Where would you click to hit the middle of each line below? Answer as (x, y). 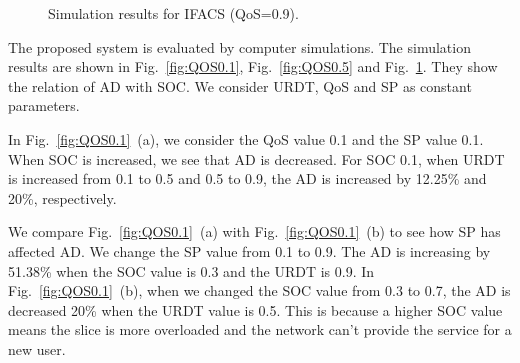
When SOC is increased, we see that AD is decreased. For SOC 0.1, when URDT (256, 158)
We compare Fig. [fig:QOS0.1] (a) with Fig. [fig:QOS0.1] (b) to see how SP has (254, 231)
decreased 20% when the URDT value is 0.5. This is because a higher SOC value (255, 309)
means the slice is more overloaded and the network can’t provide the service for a (260, 329)
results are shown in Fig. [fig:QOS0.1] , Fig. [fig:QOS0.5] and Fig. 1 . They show (253, 66)
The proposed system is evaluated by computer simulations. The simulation (239, 46)
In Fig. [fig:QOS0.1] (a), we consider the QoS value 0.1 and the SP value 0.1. (246, 138)
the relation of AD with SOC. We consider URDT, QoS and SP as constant (240, 85)
